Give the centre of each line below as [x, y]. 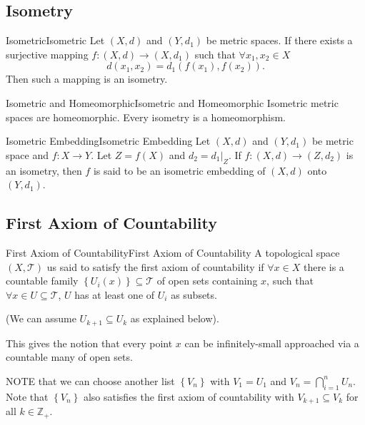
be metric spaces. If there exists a [279, 40]
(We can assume [41, 318]
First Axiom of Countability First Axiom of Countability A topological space [173, 252]
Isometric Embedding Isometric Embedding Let [108, 141]
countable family [42, 281]
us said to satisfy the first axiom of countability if [155, 266]
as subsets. [194, 294]
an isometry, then [44, 170]
